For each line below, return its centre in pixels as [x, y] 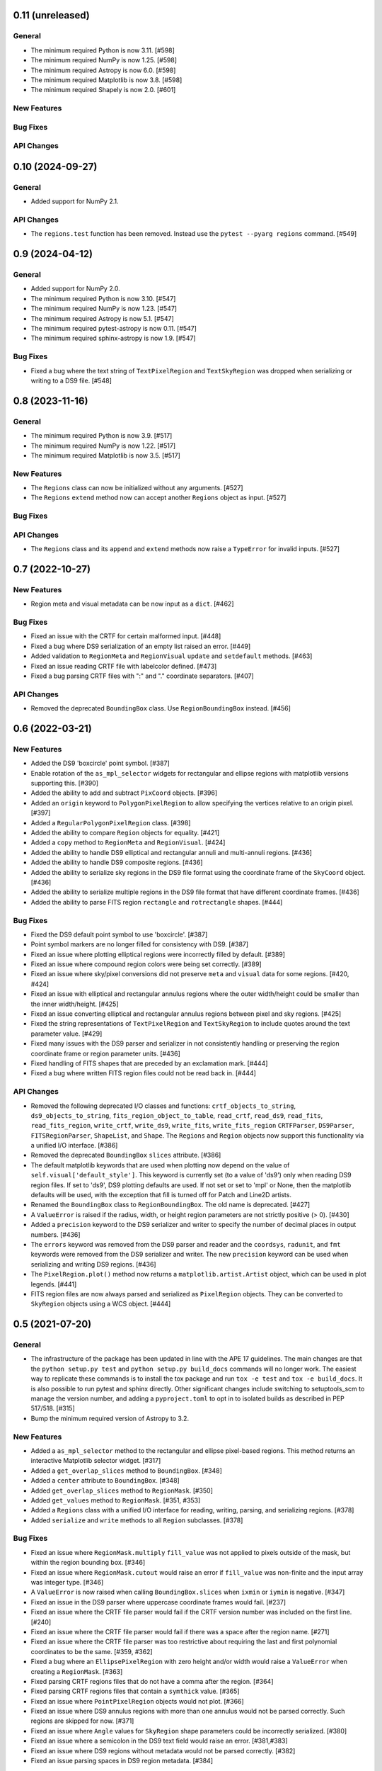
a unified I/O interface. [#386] [74, 1145]
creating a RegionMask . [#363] [77, 1671]
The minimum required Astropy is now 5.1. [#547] [103, 318]
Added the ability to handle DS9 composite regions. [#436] [117, 862]
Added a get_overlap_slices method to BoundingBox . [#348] [127, 1471]
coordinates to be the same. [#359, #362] [92, 1651]
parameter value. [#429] [66, 1034]
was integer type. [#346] [67, 1582]
